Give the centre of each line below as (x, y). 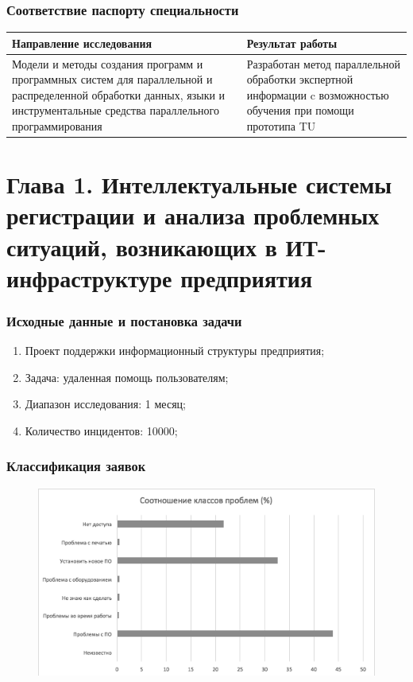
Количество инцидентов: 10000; (101, 430)
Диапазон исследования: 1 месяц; (105, 404)
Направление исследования (82, 43)
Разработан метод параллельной (324, 63)
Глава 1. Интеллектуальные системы (199, 184)
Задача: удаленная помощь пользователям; (127, 377)
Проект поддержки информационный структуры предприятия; (175, 351)
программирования (57, 125)
